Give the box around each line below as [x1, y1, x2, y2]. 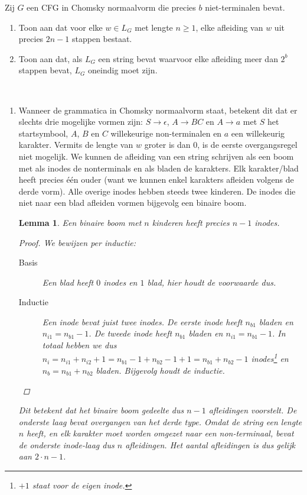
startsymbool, [18, 127, 68, 139]
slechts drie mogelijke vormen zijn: [18, 115, 143, 128]
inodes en [103, 276, 138, 288]
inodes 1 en [251, 351, 289, 365]
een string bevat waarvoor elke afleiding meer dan [98, 52, 278, 64]
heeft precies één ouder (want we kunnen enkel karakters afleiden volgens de [18, 173, 294, 186]
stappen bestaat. [71, 33, 132, 45]
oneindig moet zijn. [88, 64, 158, 76]
